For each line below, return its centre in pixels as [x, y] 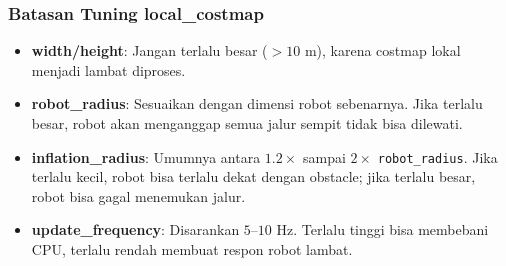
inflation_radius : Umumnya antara [146, 156]
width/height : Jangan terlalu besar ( [149, 50]
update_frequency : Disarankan [135, 229]
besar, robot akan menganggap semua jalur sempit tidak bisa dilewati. [247, 123]
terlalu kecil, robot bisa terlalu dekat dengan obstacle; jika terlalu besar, [253, 176]
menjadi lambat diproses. [108, 69]
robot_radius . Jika [437, 156]
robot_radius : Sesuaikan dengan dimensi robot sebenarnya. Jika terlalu [257, 103]
